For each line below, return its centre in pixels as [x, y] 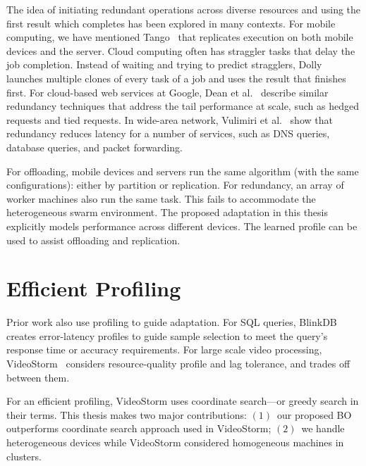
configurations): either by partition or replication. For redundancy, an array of [175, 185]
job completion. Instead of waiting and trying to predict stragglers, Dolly [164, 64]
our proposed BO [315, 414]
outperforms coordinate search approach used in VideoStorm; [139, 428]
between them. [38, 377]
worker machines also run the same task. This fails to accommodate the [161, 198]
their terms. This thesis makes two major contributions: [127, 414]
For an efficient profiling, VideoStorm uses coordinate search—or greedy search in [183, 401]
